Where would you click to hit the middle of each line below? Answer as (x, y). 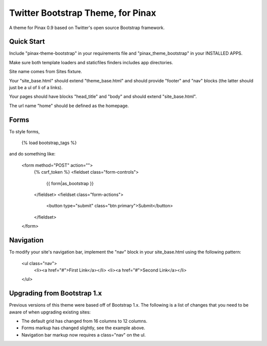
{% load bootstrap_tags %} (49, 143)
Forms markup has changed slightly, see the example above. (83, 328)
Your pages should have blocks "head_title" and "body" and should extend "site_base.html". (103, 97)
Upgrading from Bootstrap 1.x (56, 293)
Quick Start (27, 42)
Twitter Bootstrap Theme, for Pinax (83, 13)
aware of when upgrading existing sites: (50, 312)
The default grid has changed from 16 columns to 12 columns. (85, 321)
